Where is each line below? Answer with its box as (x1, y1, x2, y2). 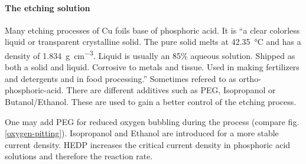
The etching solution (5, 1, 90, 14)
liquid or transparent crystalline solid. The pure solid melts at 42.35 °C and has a (5, 35, 301, 48)
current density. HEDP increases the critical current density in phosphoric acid (5, 138, 291, 150)
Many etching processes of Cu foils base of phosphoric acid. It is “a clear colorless (5, 24, 300, 36)
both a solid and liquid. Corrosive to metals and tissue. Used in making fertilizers (5, 61, 300, 73)
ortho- (239, 72, 261, 84)
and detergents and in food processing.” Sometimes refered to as (5, 72, 236, 84)
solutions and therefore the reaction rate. (5, 150, 153, 162)
